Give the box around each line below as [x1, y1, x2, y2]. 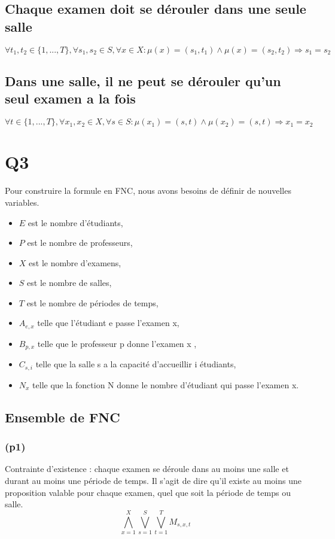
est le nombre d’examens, [29, 256, 121, 269]
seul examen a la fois [5, 89, 136, 108]
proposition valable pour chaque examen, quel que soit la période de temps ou [5, 486, 291, 498]
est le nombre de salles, [27, 276, 112, 289]
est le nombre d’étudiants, [28, 216, 123, 229]
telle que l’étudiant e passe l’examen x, [37, 316, 179, 329]
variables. [5, 196, 39, 208]
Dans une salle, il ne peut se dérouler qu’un [5, 71, 281, 90]
